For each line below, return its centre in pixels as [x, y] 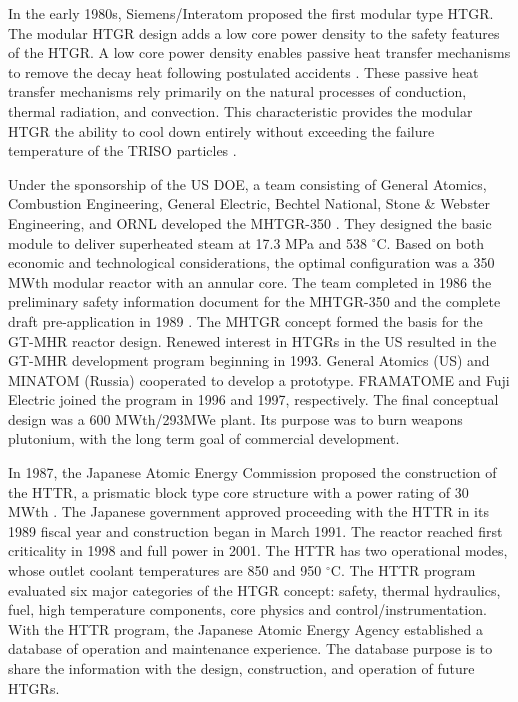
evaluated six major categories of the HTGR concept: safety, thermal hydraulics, [254, 589]
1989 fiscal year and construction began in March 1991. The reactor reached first [255, 530]
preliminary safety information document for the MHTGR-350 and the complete [254, 301]
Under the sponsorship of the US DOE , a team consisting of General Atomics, [247, 183]
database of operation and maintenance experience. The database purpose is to [250, 648]
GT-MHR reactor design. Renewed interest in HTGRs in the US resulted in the [252, 340]
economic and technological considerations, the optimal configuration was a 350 [251, 262]
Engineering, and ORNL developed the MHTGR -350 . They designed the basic [250, 222]
